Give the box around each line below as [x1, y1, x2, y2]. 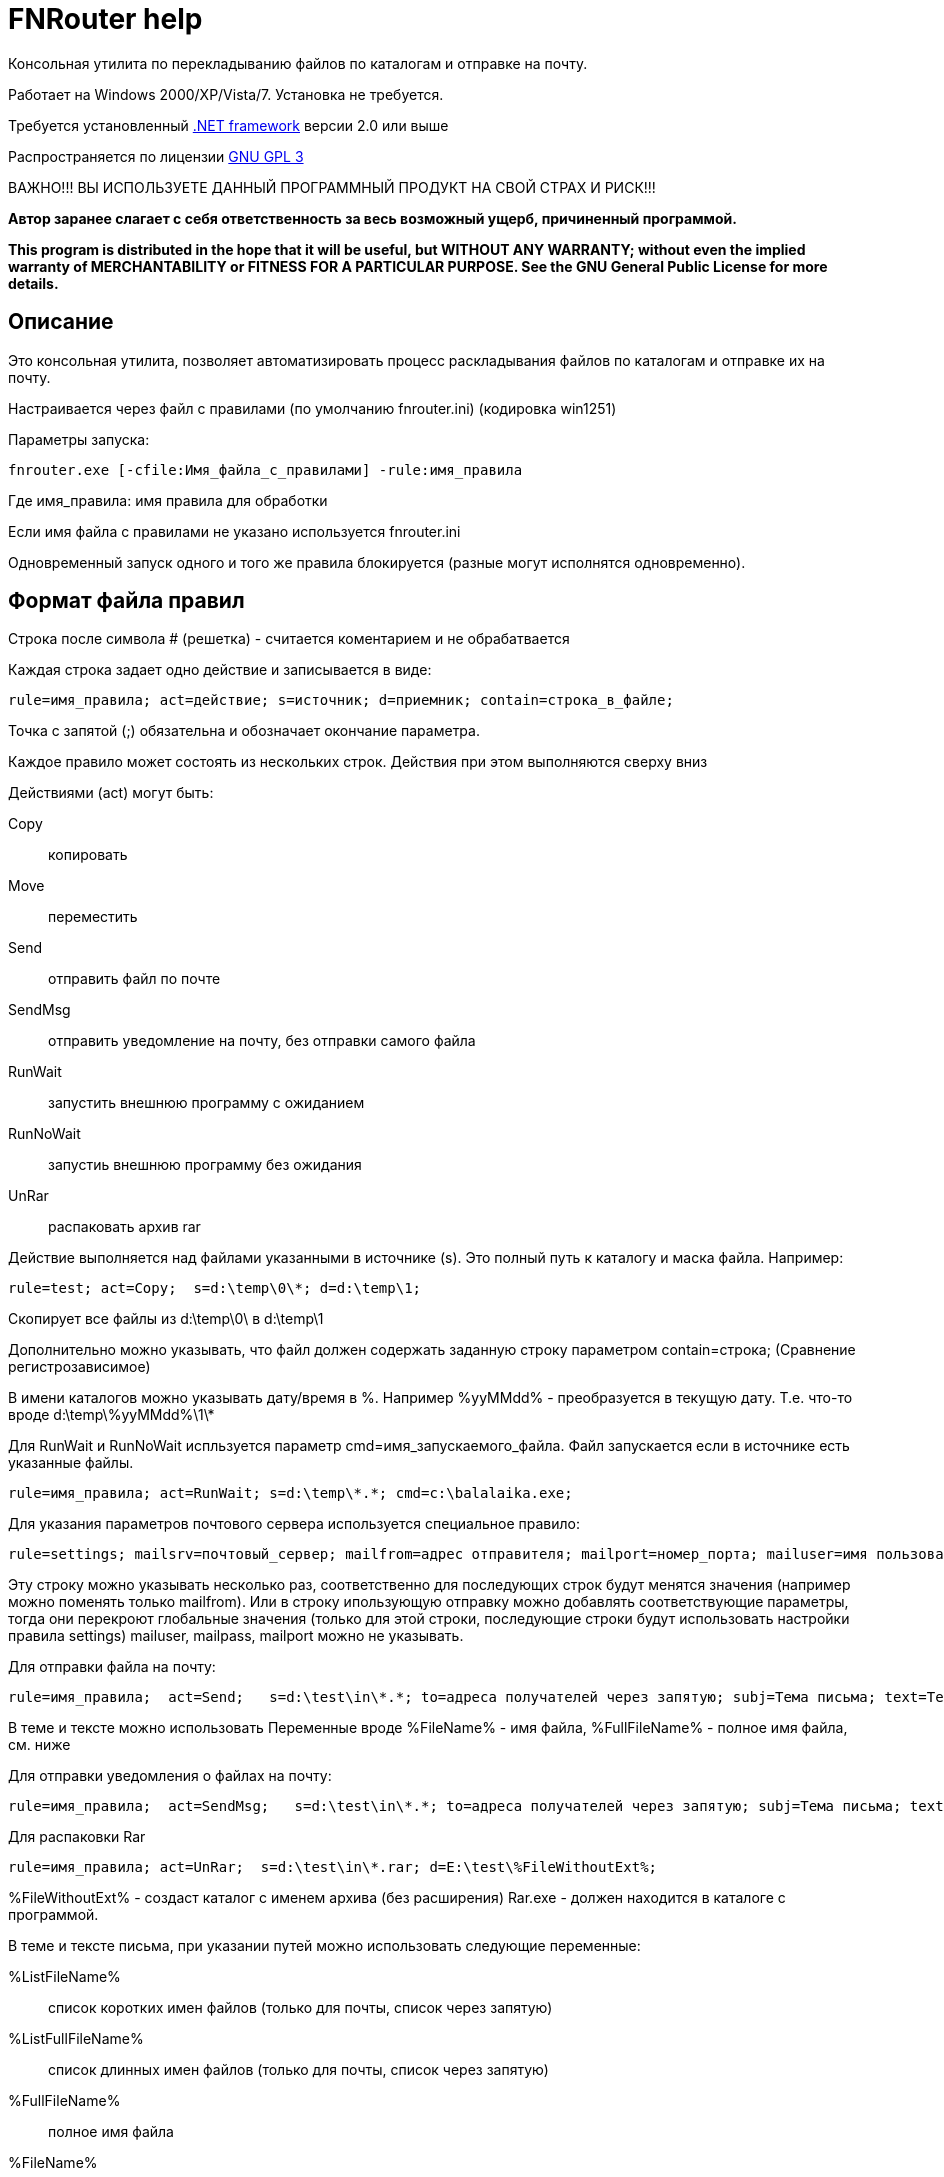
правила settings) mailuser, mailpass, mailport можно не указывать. [8, 1627, 464, 1645]
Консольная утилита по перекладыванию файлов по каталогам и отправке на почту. [8, 54, 588, 72]
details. [8, 274, 59, 292]
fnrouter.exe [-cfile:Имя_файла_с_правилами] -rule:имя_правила [8, 461, 523, 478]
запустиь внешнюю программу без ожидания [48, 1156, 362, 1174]
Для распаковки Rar [8, 1828, 146, 1846]
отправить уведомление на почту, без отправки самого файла [48, 1032, 476, 1050]
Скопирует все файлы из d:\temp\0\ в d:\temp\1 [8, 1310, 324, 1328]
